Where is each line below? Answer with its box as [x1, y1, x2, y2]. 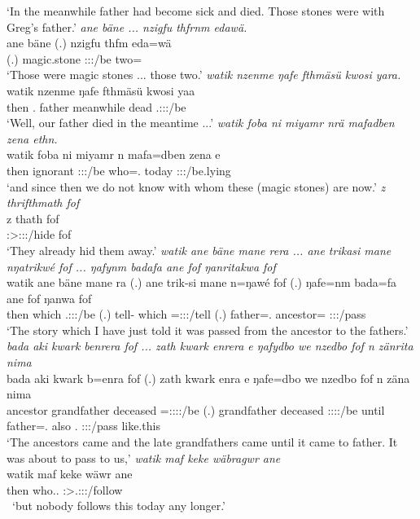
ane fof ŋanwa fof [7, 289, 92, 306]
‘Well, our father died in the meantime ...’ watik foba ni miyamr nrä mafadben [7, 114, 395, 131]
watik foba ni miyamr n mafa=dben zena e [7, 146, 221, 163]
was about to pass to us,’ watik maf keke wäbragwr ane [7, 449, 281, 466]
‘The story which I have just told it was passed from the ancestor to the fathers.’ [7, 321, 409, 338]
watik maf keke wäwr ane [7, 465, 133, 482]
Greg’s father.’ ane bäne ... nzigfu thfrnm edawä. [7, 18, 247, 35]
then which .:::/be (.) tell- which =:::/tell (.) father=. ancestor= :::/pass [7, 306, 366, 323]
